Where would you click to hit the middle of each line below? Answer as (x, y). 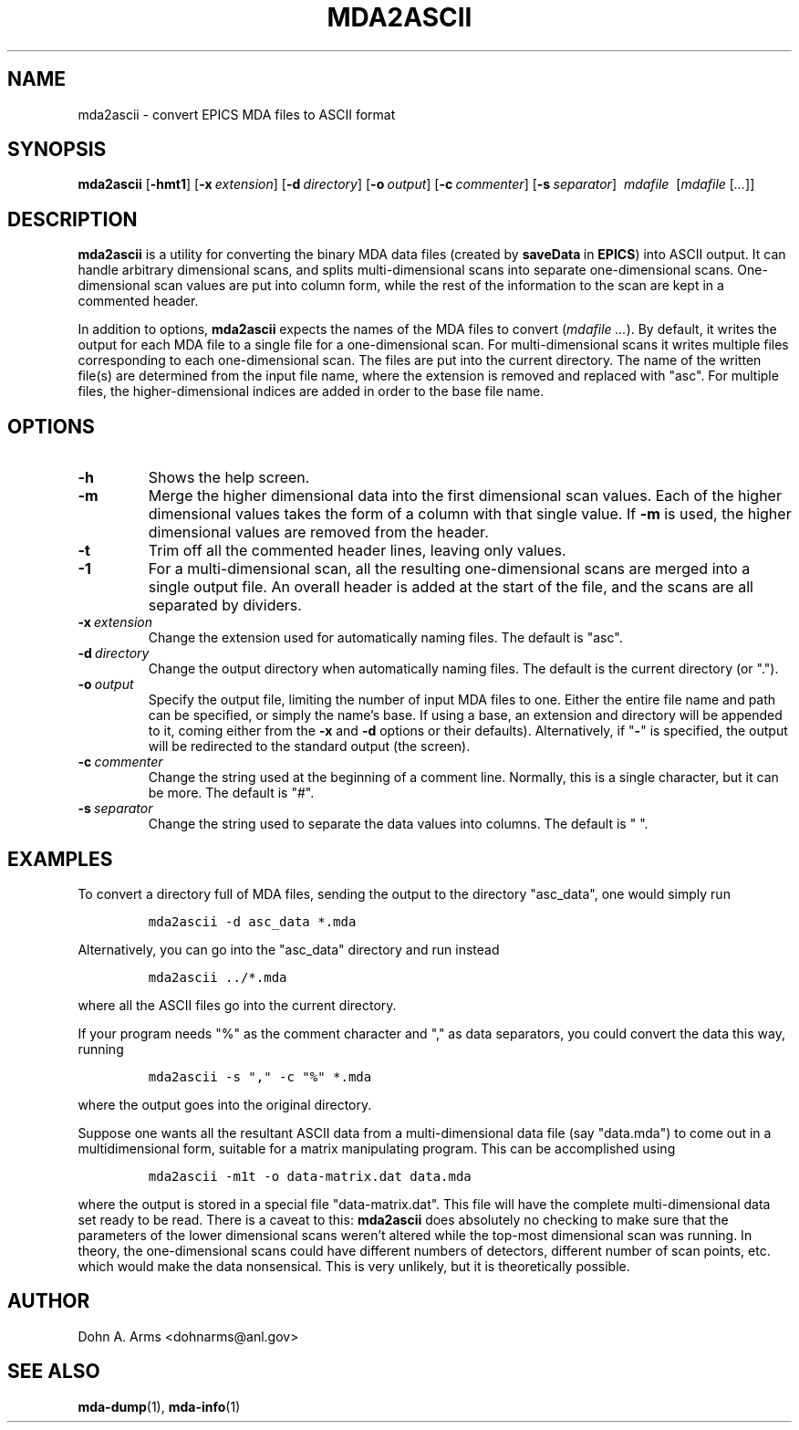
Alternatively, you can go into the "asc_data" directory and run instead (289, 949)
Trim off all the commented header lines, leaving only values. (357, 551)
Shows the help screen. (229, 478)
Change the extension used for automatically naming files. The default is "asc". (385, 638)
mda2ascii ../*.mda (218, 977)
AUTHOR (49, 1301)
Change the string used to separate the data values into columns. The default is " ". (398, 824)
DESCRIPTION (73, 219)
